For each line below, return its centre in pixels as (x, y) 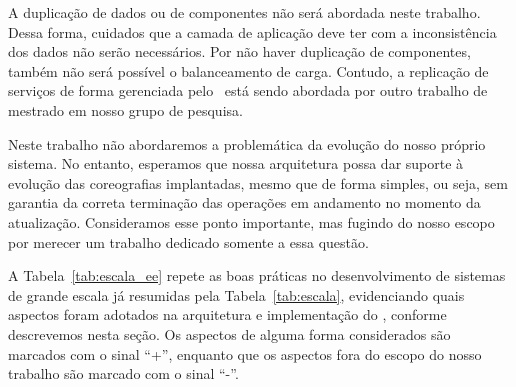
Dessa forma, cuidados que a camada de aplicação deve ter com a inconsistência (252, 31)
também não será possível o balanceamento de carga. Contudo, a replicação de (248, 70)
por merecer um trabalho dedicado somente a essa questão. (188, 241)
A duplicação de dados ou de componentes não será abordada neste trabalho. (244, 12)
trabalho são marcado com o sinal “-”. (123, 373)
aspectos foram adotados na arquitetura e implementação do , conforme (227, 314)
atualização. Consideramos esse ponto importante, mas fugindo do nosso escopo (251, 221)
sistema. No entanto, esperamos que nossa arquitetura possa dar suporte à (236, 163)
